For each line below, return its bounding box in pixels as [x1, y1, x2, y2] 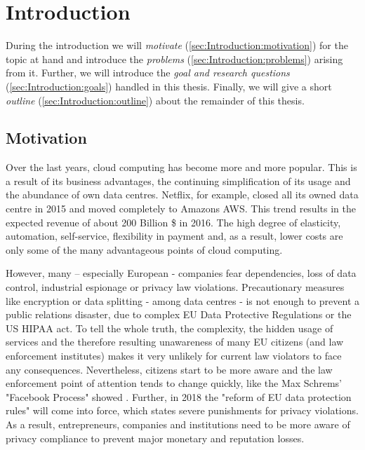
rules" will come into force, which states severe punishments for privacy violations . [6, 403, 359, 418]
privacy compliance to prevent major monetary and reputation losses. [6, 430, 305, 445]
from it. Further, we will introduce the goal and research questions [6, 65, 290, 80]
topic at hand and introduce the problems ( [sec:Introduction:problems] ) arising [6, 51, 343, 66]
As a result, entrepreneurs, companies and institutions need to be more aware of [6, 416, 350, 431]
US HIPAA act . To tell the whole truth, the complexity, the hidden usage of [6, 320, 333, 335]
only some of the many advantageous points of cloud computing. [6, 242, 283, 257]
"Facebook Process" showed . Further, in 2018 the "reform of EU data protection [6, 389, 352, 404]
